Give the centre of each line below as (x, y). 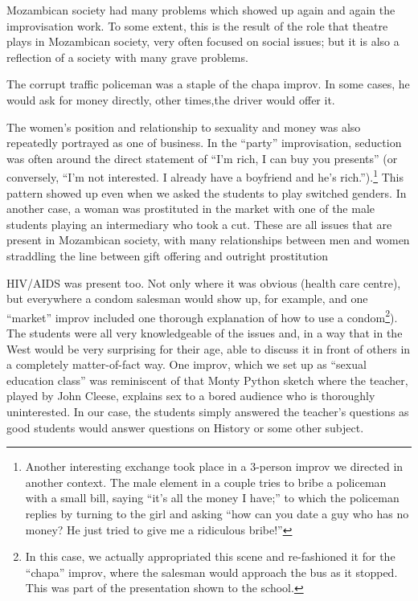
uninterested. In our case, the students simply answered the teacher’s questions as (208, 411)
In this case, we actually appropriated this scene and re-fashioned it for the (210, 556)
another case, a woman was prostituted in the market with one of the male (191, 209)
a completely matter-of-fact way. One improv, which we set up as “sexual (186, 364)
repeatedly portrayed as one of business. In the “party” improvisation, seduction (204, 143)
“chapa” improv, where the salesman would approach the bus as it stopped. (211, 572)
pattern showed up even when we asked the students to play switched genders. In (207, 192)
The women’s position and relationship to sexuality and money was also (184, 127)
